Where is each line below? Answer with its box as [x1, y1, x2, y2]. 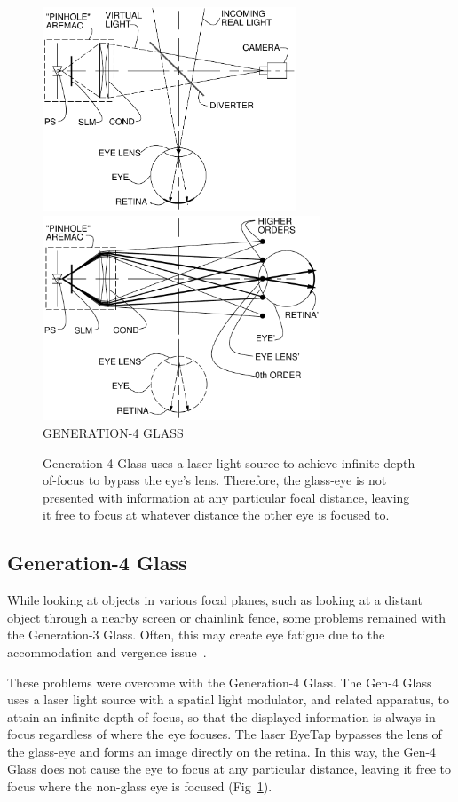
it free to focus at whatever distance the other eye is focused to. [43, 505, 390, 524]
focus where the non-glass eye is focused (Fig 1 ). [7, 777, 272, 796]
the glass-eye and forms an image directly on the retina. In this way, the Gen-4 [7, 742, 437, 760]
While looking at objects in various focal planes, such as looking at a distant [7, 591, 422, 609]
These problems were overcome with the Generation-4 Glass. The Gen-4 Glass [7, 672, 432, 691]
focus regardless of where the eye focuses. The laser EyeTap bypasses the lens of [7, 725, 442, 743]
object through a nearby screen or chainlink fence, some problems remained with [7, 607, 446, 626]
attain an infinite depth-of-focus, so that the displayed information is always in [7, 707, 436, 726]
